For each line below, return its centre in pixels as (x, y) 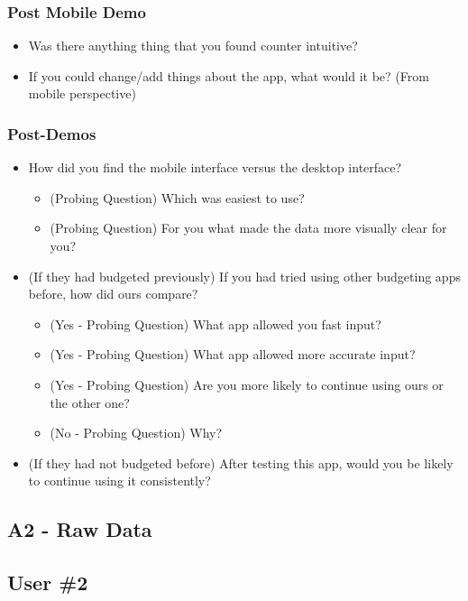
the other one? (90, 402)
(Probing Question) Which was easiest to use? (177, 197)
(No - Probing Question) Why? (136, 433)
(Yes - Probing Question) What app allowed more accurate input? (233, 354)
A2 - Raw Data (80, 529)
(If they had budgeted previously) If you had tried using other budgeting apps (244, 276)
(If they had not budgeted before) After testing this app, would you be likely (241, 462)
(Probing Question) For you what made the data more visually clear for (248, 228)
